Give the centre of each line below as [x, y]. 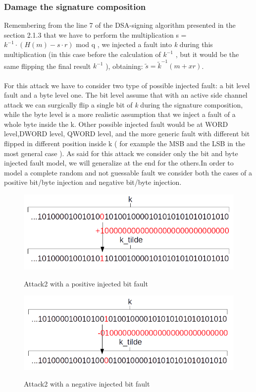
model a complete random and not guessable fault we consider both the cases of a [128, 172]
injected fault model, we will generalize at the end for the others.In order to [119, 163]
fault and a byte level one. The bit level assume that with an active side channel [126, 95]
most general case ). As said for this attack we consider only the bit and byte [121, 153]
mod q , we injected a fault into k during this [144, 44]
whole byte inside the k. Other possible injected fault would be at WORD [116, 124]
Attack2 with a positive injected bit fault [86, 283]
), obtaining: [124, 66]
